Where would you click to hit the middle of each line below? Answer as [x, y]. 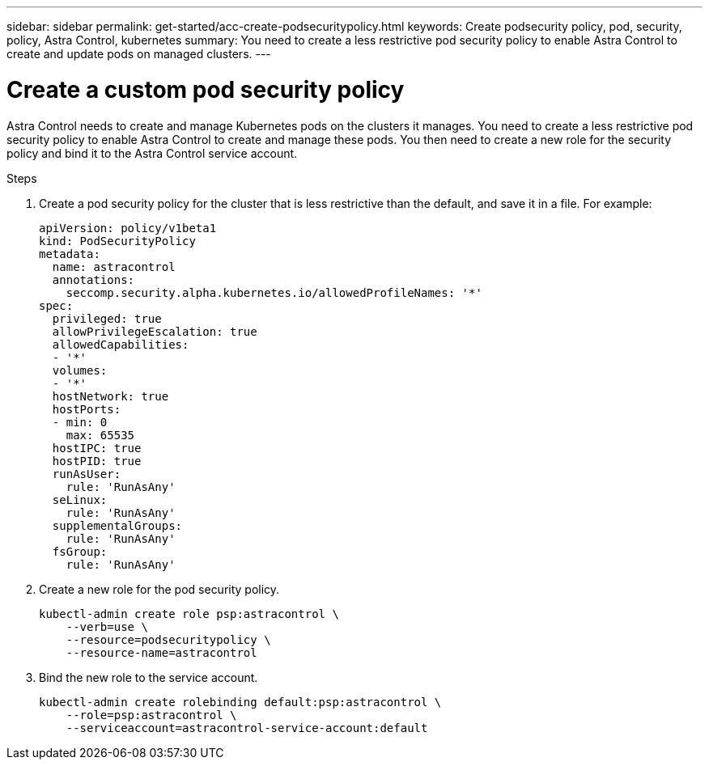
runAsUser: [87, 474]
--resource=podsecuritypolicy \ [168, 639]
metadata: [70, 254]
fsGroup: [80, 551]
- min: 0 [80, 422]
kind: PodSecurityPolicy [117, 241]
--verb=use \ [107, 626]
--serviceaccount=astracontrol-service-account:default [247, 728]
